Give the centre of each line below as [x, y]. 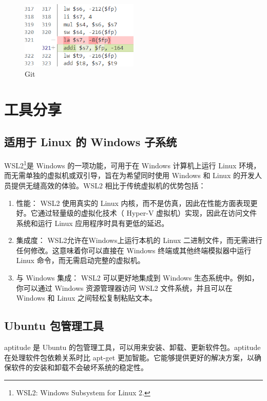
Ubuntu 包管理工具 [54, 326]
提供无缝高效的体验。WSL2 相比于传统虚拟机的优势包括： [108, 185]
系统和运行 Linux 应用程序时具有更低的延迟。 [92, 223]
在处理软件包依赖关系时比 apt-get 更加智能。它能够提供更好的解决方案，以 [129, 357]
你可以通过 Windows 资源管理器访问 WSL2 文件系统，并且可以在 [124, 287]
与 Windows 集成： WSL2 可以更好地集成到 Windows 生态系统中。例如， [137, 278]
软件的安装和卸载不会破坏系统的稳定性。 [79, 367]
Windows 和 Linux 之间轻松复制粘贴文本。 [87, 298]
